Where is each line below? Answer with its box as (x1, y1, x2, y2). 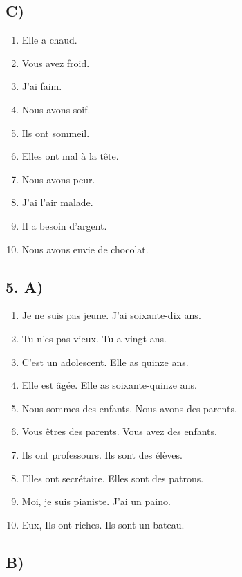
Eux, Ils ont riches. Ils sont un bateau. (21, 517, 185, 531)
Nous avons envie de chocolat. (21, 241, 149, 256)
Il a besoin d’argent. (21, 218, 107, 232)
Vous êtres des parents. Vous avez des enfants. (21, 424, 217, 439)
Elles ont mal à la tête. (21, 149, 119, 163)
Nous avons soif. (21, 102, 91, 116)
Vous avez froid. (21, 55, 90, 70)
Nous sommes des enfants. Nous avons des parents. (21, 401, 237, 415)
